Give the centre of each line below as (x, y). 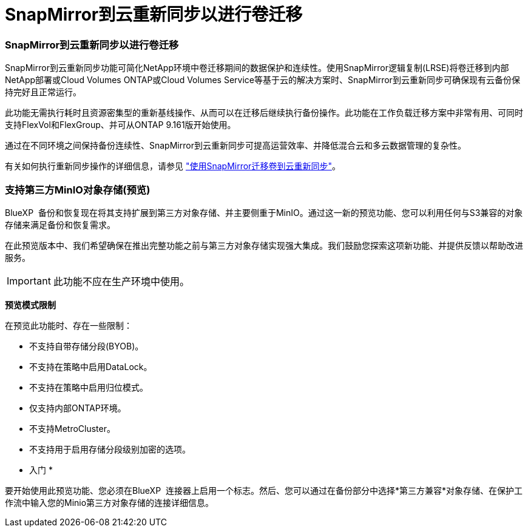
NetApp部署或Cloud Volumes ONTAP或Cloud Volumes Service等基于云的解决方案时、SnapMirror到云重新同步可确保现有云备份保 (262, 80)
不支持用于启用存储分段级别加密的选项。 (110, 449)
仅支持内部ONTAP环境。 (78, 408)
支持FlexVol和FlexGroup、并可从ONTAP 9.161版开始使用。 (120, 125)
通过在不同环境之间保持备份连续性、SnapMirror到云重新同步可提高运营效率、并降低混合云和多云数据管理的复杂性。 (235, 146)
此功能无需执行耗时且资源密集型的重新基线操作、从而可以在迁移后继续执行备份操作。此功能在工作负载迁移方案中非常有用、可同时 (264, 113)
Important (29, 281)
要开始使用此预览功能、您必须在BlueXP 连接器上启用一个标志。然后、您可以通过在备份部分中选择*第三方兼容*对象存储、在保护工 (264, 490)
